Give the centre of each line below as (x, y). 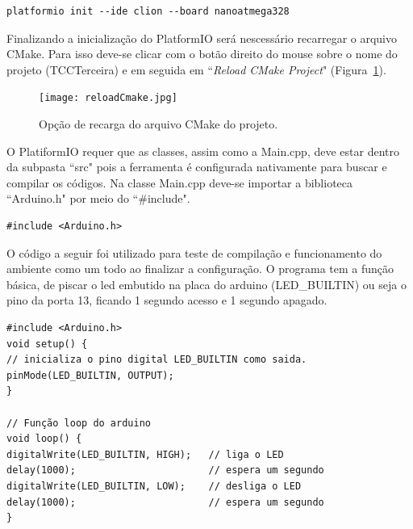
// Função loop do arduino (79, 423)
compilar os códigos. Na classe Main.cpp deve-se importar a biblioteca (180, 182)
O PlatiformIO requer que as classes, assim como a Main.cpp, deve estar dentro (203, 151)
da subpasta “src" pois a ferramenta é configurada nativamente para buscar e (197, 167)
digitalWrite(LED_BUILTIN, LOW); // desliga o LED (154, 486)
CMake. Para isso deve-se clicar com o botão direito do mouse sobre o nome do (202, 54)
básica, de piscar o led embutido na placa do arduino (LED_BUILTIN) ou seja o (206, 284)
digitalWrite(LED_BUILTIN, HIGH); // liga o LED (145, 454)
